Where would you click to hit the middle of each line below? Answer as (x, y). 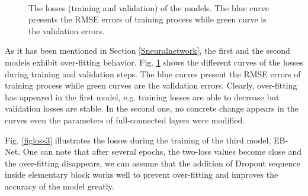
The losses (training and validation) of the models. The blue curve (149, 7)
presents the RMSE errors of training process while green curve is (147, 19)
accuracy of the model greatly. (60, 186)
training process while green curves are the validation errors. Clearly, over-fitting (151, 85)
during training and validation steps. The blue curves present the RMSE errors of (153, 73)
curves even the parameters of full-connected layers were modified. (125, 120)
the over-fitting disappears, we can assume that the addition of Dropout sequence (153, 163)
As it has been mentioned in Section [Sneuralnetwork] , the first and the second (147, 50)
